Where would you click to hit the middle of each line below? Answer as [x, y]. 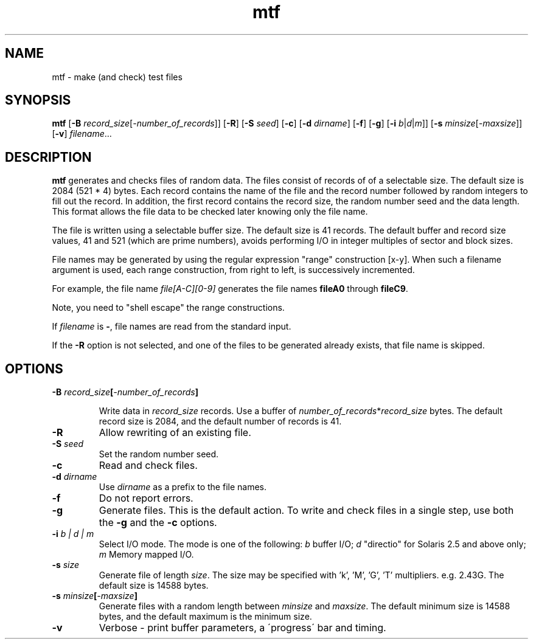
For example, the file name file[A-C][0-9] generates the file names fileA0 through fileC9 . [230, 289]
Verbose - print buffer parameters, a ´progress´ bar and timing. [242, 628]
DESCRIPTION [48, 157]
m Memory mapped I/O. [146, 555]
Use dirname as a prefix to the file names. [183, 487]
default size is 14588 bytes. [154, 586]
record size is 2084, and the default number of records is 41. [220, 421]
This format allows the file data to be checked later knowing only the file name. [210, 212]
